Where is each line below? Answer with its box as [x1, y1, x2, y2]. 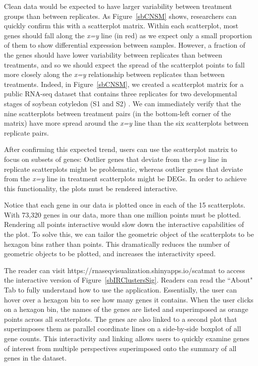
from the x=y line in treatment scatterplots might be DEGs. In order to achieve [4, 173, 247, 184]
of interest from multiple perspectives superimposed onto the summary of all [4, 343, 237, 353]
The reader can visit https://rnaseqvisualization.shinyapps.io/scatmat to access [4, 265, 245, 275]
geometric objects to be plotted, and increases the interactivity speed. [4, 248, 216, 259]
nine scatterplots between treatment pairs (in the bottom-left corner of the [4, 108, 231, 118]
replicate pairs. [4, 127, 49, 138]
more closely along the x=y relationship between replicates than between [4, 69, 225, 79]
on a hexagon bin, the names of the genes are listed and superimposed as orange [4, 304, 249, 314]
